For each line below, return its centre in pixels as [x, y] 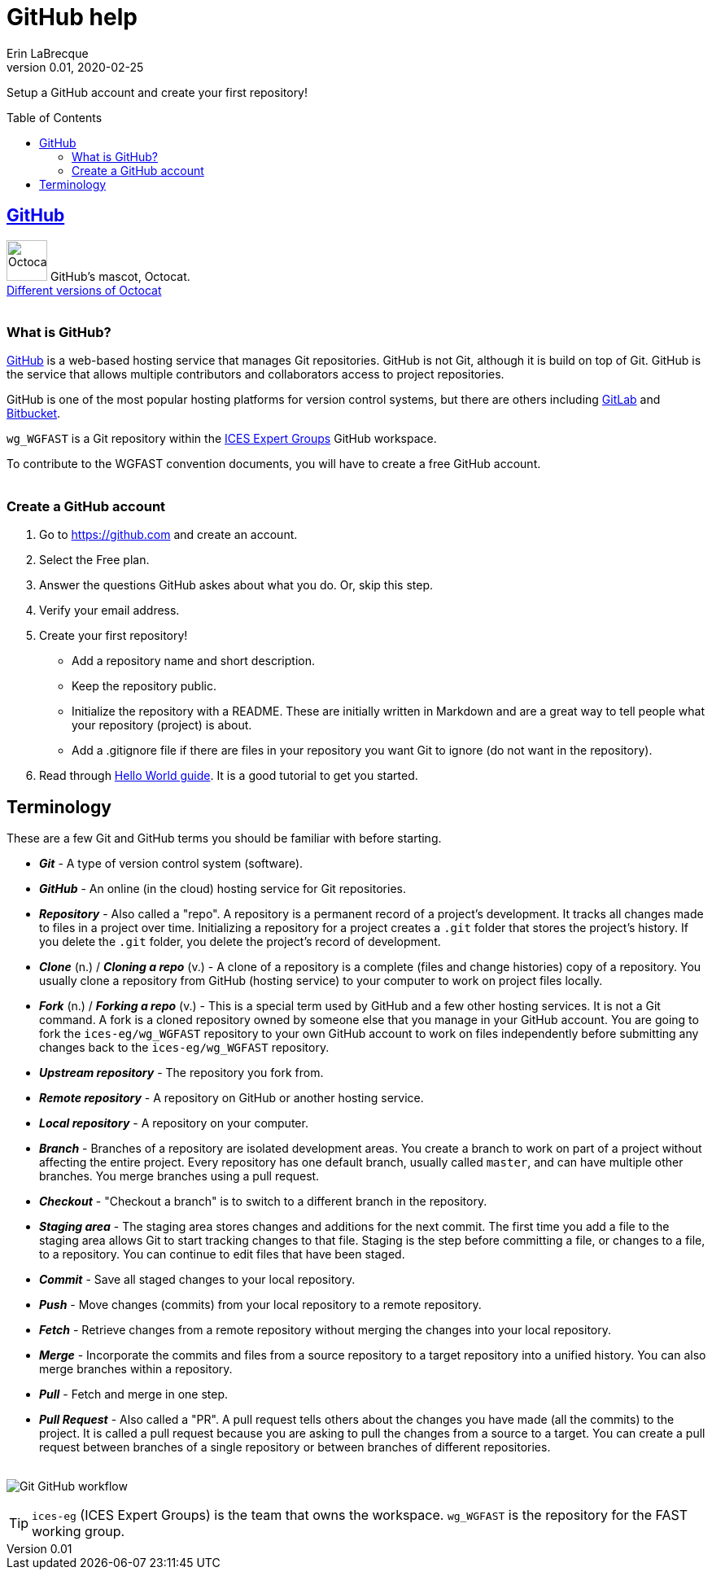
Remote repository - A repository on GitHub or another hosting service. [232, 1097]
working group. [79, 1531]
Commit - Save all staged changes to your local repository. [197, 1279]
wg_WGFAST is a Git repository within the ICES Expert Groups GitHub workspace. [222, 439]
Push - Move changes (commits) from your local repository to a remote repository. [260, 1304]
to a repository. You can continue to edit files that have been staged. [222, 1254]
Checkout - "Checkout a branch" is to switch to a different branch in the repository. [263, 1201]
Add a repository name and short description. [193, 661]
